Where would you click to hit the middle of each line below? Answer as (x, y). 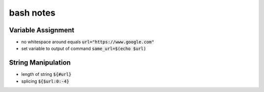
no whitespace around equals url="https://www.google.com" (88, 42)
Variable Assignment (42, 30)
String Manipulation (40, 63)
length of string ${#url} (46, 74)
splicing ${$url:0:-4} (45, 81)
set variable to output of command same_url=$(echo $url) (84, 48)
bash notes (32, 13)
